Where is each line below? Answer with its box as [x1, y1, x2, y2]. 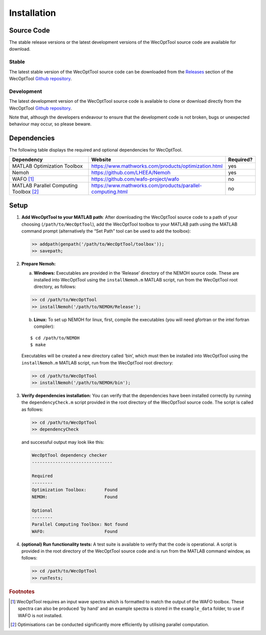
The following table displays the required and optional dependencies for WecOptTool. [9, 147, 183, 153]
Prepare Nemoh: [21, 261, 56, 267]
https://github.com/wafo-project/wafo [91, 175, 179, 182]
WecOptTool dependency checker [32, 452, 108, 458]
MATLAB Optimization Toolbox [12, 162, 83, 169]
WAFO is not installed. [18, 612, 63, 618]
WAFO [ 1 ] [12, 175, 34, 182]
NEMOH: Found [32, 494, 118, 500]
